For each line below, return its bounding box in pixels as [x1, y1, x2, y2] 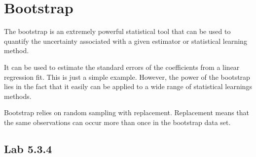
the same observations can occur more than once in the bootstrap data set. [4, 117, 231, 127]
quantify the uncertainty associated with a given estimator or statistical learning [4, 35, 247, 46]
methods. [4, 91, 32, 101]
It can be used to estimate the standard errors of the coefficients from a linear [4, 62, 240, 72]
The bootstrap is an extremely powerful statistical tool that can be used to [4, 26, 231, 36]
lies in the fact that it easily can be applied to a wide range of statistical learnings [4, 81, 252, 92]
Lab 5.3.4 [4, 141, 52, 156]
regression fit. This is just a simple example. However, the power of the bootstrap [4, 71, 250, 82]
